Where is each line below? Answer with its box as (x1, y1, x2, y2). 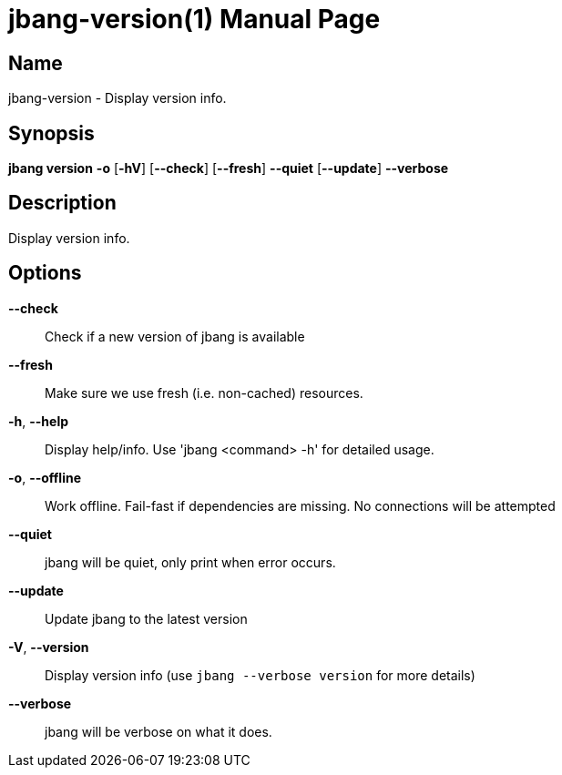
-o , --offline (8, 469, 82, 485)
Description (8, 191, 117, 215)
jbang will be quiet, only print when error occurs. (45, 554, 336, 570)
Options (8, 261, 82, 285)
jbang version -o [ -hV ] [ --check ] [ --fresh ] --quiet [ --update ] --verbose (8, 160, 449, 177)
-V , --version (8, 638, 89, 655)
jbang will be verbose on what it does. (45, 723, 272, 739)
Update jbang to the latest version (45, 610, 248, 627)
